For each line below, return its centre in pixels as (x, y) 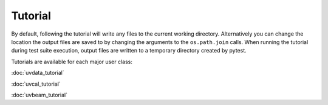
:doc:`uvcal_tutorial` (36, 84)
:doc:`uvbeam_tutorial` (39, 95)
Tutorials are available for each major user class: (72, 62)
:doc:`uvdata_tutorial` (38, 73)
